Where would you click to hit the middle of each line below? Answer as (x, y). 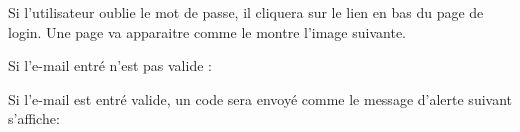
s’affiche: (34, 118)
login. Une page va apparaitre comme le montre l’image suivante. (207, 31)
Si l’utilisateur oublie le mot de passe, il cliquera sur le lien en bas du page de (246, 12)
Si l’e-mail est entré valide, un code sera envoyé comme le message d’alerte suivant (260, 98)
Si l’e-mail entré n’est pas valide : (110, 65)
